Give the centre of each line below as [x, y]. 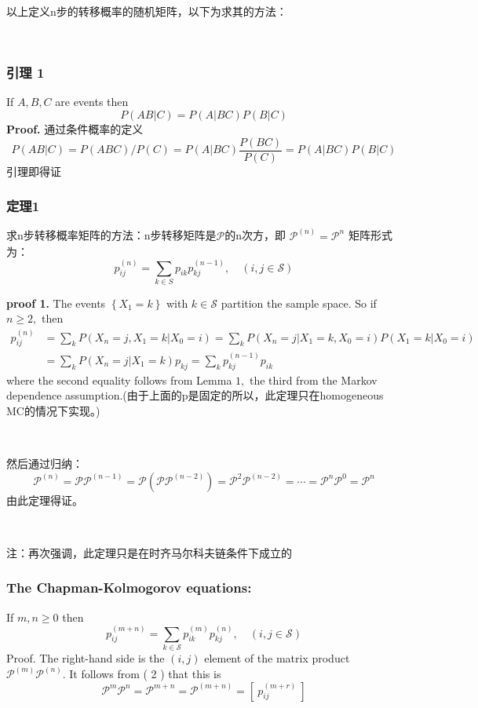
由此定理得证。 [45, 500]
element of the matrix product [277, 657]
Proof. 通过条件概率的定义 [75, 129]
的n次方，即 [255, 235]
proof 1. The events [56, 303]
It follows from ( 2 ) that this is [145, 673]
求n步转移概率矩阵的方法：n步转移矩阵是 [111, 235]
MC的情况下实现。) [53, 410]
